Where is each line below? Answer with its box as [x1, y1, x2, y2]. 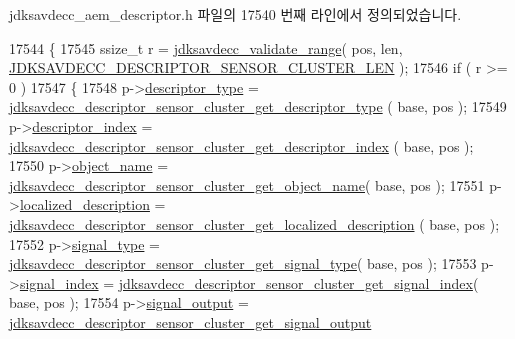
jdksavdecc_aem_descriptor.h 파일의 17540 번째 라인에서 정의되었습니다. [9, 4, 462, 24]
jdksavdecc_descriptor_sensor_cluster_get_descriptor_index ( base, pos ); [9, 135, 474, 156]
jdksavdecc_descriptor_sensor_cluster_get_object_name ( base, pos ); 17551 [9, 174, 485, 195]
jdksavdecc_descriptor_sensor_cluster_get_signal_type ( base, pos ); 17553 [9, 253, 477, 274]
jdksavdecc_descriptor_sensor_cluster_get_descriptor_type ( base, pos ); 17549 [9, 96, 507, 117]
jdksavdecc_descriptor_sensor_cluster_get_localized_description [9, 213, 415, 234]
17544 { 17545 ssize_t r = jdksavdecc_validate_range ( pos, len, [9, 37, 403, 58]
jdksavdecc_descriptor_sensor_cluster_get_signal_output [9, 311, 372, 332]
